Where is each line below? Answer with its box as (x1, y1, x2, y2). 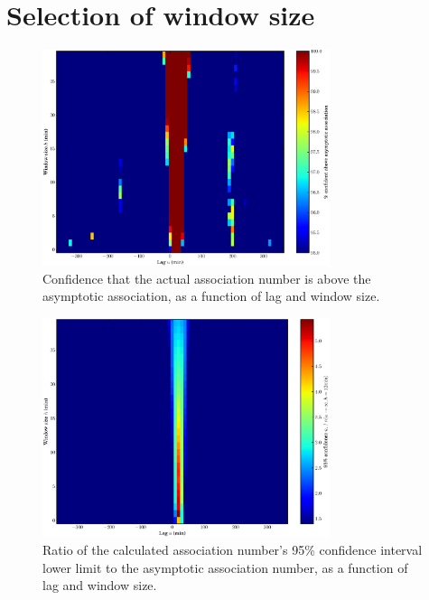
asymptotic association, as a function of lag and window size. (42, 286, 380, 305)
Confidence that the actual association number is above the (42, 268, 371, 287)
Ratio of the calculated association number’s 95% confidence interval (42, 540, 423, 559)
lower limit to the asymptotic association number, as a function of (42, 558, 408, 577)
